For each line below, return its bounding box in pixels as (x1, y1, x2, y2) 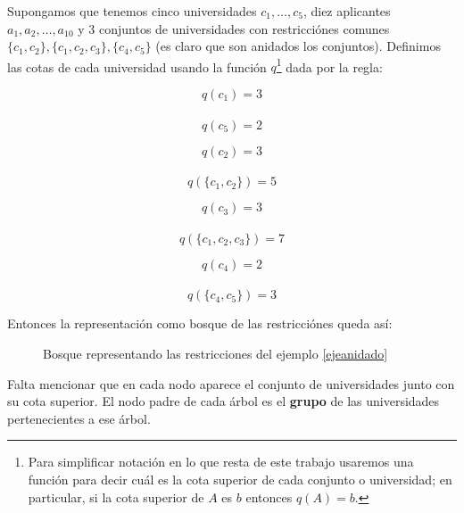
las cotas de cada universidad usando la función (7, 57, 267, 76)
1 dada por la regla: (276, 54, 383, 76)
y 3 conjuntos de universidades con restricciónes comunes (78, 19, 390, 37)
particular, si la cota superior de (28, 487, 204, 506)
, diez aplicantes (302, 2, 391, 20)
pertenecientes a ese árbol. (7, 409, 151, 427)
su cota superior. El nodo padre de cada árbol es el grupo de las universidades (7, 392, 440, 410)
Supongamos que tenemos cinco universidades (7, 2, 257, 20)
